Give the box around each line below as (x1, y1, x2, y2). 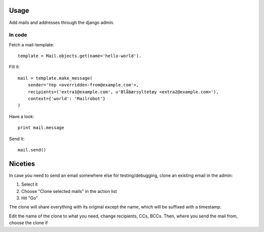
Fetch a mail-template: (9, 42, 55, 47)
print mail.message (18, 125, 65, 130)
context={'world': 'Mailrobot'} (27, 96, 106, 101)
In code (9, 32, 27, 39)
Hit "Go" (21, 195, 38, 201)
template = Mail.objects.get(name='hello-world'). (18, 53, 142, 59)
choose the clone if (9, 220, 48, 226)
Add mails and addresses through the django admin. (9, 20, 114, 25)
